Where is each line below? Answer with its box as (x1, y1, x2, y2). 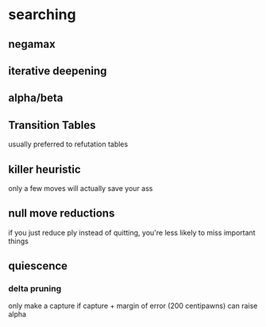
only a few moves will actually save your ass (8, 183, 153, 193)
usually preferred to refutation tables (8, 139, 129, 149)
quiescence (8, 259, 68, 273)
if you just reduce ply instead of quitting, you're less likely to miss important (8, 228, 256, 237)
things (8, 236, 29, 246)
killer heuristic (8, 162, 81, 176)
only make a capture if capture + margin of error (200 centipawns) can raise (8, 301, 258, 311)
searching (8, 6, 77, 24)
